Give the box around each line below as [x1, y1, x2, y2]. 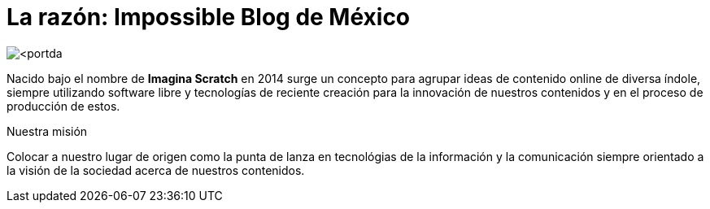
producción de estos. [7, 98, 120, 113]
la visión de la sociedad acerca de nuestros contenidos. [7, 163, 305, 177]
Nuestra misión [7, 124, 88, 138]
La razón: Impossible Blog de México [7, 3, 411, 31]
